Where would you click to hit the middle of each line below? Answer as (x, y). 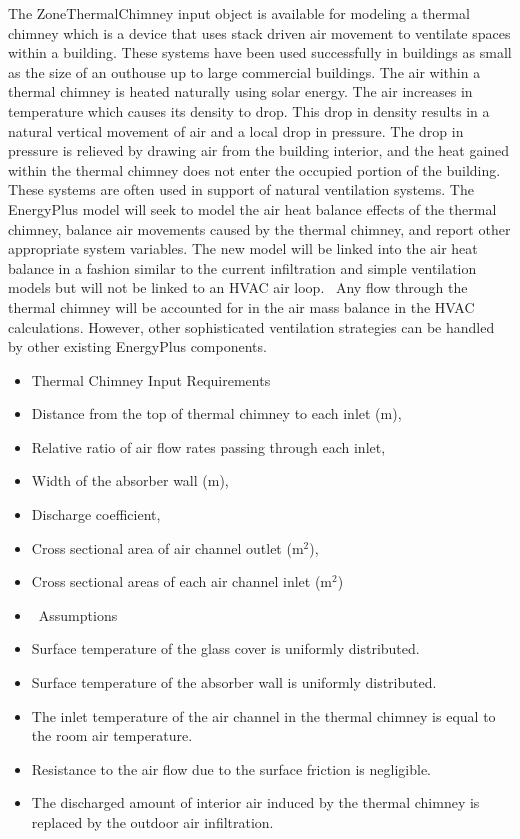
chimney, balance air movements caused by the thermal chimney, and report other (259, 228)
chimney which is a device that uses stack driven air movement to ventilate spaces (259, 32)
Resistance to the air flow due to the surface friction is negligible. (231, 768)
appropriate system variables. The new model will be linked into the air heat (243, 248)
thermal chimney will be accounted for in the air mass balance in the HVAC (241, 306)
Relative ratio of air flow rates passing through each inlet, (208, 446)
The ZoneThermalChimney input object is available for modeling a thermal (239, 13)
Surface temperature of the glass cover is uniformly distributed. (225, 648)
